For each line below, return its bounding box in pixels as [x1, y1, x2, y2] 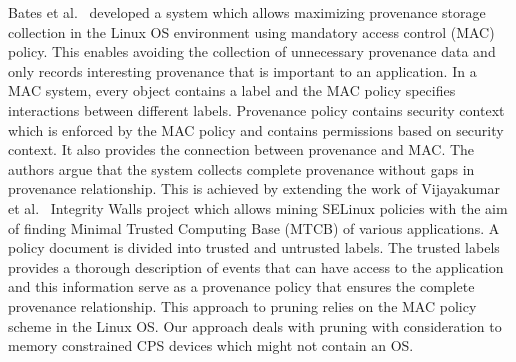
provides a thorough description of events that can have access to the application [8, 256, 504, 277]
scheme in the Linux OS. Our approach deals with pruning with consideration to [8, 315, 502, 336]
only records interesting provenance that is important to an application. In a [8, 60, 477, 81]
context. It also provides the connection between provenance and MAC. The [8, 139, 475, 160]
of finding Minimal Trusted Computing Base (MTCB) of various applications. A [8, 217, 500, 238]
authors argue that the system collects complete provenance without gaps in [8, 158, 475, 179]
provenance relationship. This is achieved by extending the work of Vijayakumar [8, 178, 500, 199]
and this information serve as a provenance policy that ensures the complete [8, 276, 475, 297]
